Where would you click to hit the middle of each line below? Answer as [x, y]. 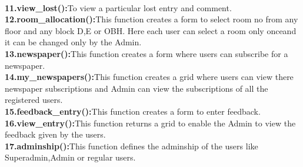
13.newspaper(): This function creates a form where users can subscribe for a [146, 53]
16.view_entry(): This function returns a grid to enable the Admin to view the [150, 123]
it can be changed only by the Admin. [73, 42]
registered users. [34, 100]
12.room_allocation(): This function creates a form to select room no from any [151, 19]
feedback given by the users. [55, 134]
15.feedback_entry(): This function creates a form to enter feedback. [133, 111]
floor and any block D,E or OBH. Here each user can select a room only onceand [151, 30]
